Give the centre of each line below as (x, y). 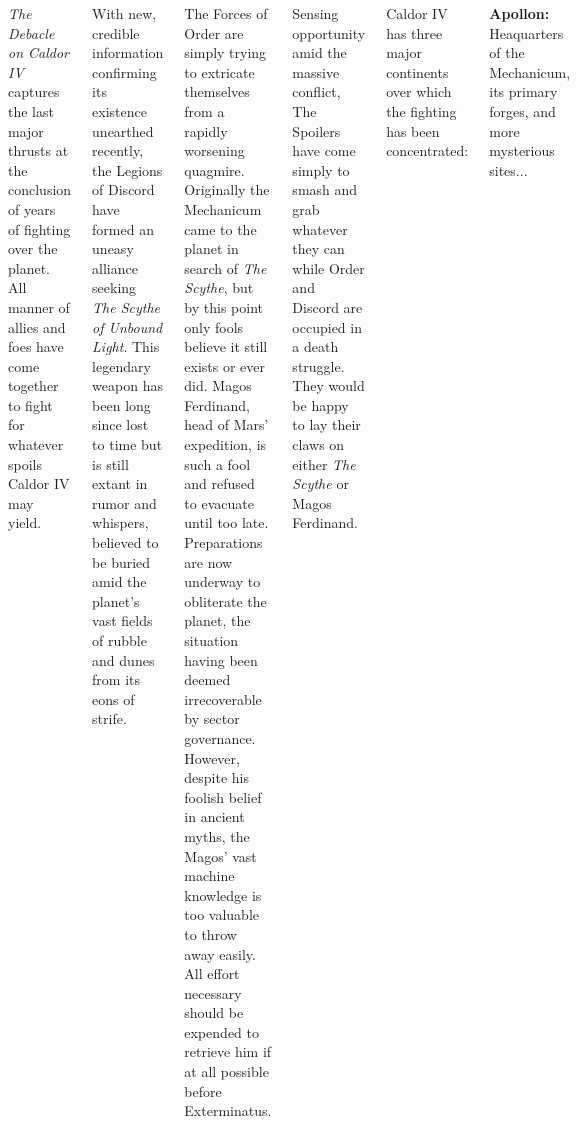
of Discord (123, 189)
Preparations (223, 542)
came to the (220, 228)
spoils (25, 463)
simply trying (225, 52)
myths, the (217, 835)
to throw (210, 933)
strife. (109, 718)
